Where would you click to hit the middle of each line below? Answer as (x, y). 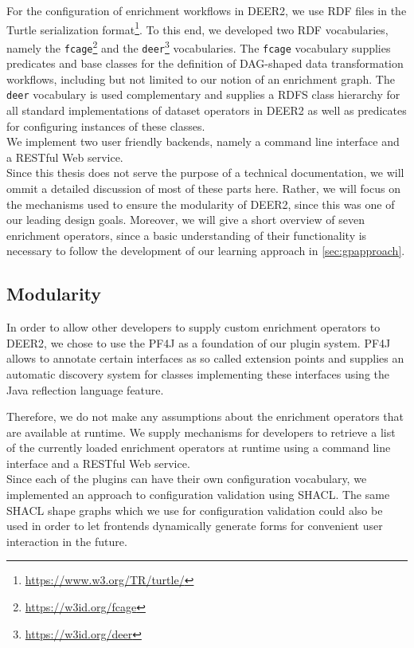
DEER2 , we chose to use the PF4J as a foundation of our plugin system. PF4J (199, 342)
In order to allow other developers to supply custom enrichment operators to (193, 327)
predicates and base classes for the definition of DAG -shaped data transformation (205, 63)
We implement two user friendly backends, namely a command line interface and (203, 141)
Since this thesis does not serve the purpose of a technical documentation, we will (205, 173)
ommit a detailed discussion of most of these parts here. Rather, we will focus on (204, 188)
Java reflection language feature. (85, 389)
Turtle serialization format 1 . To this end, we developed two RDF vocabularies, (197, 28)
